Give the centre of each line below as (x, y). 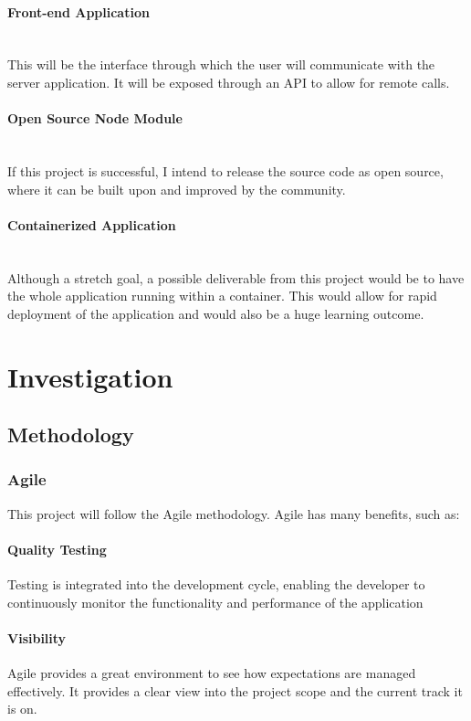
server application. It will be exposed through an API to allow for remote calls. (229, 82)
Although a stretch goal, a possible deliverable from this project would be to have (236, 277)
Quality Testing (57, 549)
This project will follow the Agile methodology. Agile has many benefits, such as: (234, 513)
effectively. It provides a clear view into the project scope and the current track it (235, 690)
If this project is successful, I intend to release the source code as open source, (225, 170)
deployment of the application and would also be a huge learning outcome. (216, 313)
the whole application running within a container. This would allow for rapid (222, 296)
